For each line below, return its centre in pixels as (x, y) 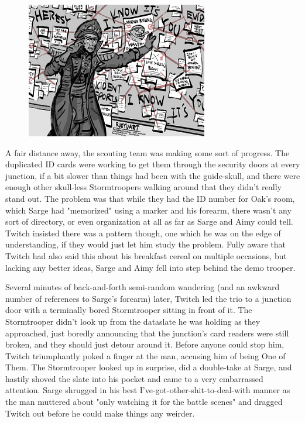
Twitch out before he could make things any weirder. (100, 413)
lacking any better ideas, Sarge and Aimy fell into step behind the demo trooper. (150, 267)
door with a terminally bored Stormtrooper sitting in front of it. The (129, 310)
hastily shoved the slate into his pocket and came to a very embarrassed (134, 378)
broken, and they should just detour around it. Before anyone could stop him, (145, 344)
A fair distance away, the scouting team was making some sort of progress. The (148, 152)
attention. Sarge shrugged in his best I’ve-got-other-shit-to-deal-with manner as (148, 390)
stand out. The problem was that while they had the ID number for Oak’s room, (150, 198)
